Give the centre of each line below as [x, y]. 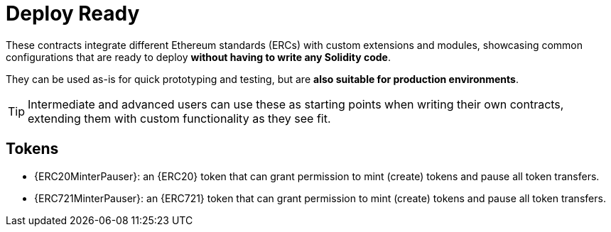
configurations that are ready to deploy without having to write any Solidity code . [198, 57]
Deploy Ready [73, 13]
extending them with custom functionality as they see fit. [179, 118]
